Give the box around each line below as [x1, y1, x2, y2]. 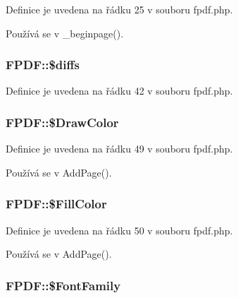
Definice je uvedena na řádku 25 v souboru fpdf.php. [6, 2, 233, 16]
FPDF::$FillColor [6, 195, 107, 213]
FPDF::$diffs [6, 56, 80, 73]
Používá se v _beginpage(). [6, 25, 124, 40]
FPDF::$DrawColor [6, 113, 119, 131]
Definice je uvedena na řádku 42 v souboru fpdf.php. [6, 83, 233, 98]
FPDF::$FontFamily [6, 276, 121, 294]
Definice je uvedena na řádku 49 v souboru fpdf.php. [6, 141, 233, 156]
